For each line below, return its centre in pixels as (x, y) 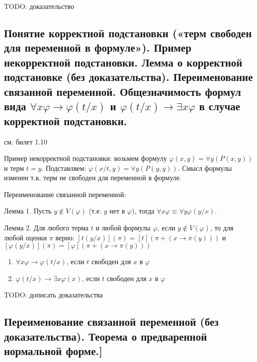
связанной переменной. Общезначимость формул (123, 91)
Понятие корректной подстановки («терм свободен (128, 33)
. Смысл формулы (205, 168)
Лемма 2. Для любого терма (46, 228)
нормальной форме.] (53, 351)
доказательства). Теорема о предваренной (106, 336)
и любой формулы (123, 228)
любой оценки (26, 237)
